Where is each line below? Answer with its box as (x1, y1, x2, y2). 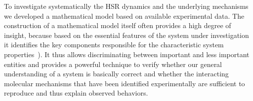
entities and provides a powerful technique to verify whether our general (4, 59, 222, 69)
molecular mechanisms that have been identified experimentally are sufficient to (4, 78, 245, 88)
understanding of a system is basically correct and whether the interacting (4, 68, 229, 79)
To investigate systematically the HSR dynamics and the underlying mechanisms (4, 1, 249, 11)
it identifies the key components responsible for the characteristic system (4, 39, 224, 50)
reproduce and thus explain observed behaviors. (4, 88, 148, 98)
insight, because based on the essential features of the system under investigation (4, 30, 249, 40)
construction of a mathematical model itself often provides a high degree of (4, 20, 231, 31)
